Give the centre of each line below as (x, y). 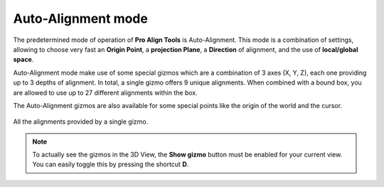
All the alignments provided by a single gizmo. (81, 122)
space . (23, 60)
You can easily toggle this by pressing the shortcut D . (111, 164)
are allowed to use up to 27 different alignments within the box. (106, 92)
